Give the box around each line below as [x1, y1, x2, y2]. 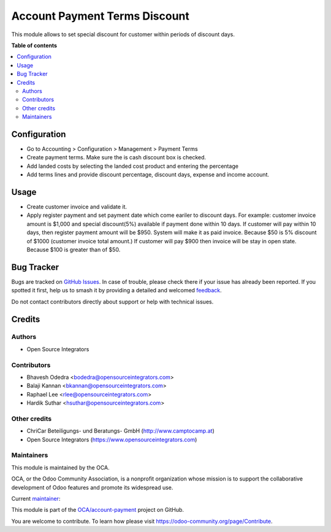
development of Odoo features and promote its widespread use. [11, 484, 173, 491]
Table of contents [11, 42, 58, 49]
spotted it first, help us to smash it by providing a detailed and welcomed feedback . [11, 287, 222, 294]
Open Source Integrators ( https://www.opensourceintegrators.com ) [26, 436, 197, 443]
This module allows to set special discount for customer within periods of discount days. [11, 31, 235, 38]
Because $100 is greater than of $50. [26, 246, 121, 253]
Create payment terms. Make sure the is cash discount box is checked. [26, 154, 207, 161]
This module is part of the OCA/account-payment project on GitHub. [11, 506, 184, 514]
